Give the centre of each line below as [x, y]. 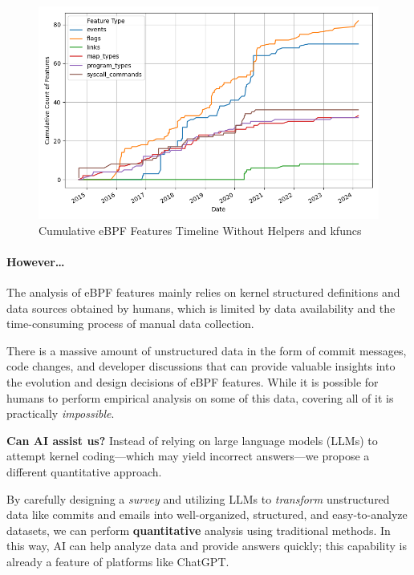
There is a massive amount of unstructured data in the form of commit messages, [207, 350]
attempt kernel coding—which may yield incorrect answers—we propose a [188, 456]
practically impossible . [61, 413]
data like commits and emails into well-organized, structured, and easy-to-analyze [207, 514]
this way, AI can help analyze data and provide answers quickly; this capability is [207, 546]
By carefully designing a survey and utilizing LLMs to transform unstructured [198, 498]
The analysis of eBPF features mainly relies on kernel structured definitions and [203, 292]
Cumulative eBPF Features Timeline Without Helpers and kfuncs [200, 230]
